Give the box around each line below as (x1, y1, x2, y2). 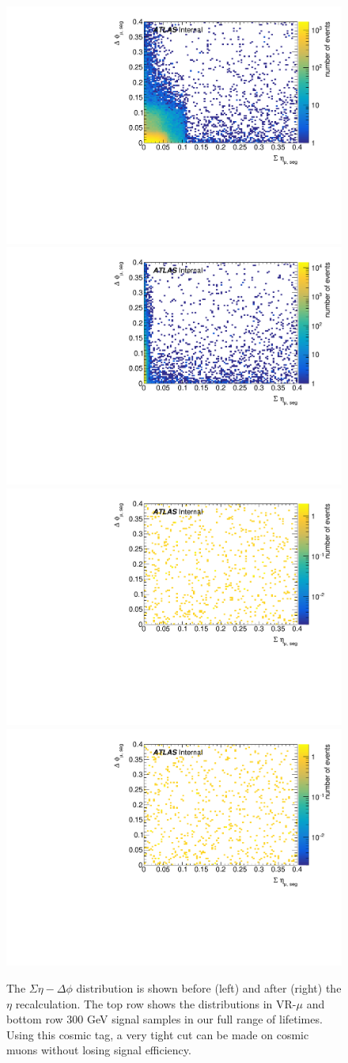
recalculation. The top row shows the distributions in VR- (15, 995, 297, 1012)
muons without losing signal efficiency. (6, 1042, 191, 1058)
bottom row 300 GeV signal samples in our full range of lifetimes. (6, 1011, 323, 1027)
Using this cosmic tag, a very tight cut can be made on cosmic (6, 1026, 309, 1042)
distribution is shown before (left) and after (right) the (76, 980, 342, 996)
